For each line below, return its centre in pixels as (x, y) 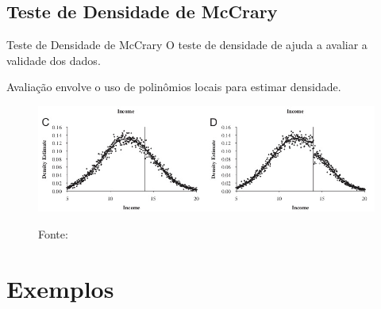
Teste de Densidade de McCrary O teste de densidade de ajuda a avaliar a (187, 45)
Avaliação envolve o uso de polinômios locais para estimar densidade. (174, 87)
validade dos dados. (54, 60)
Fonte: (53, 233)
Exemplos (60, 288)
